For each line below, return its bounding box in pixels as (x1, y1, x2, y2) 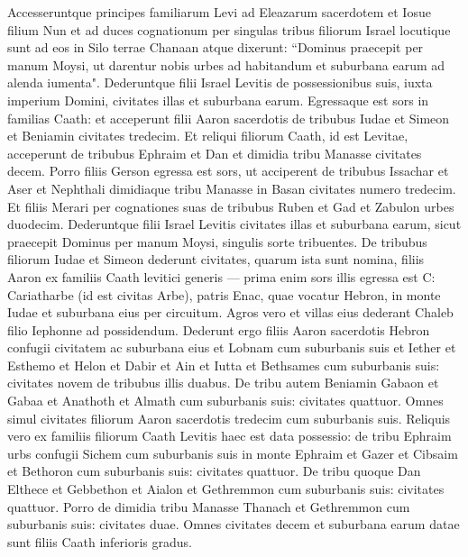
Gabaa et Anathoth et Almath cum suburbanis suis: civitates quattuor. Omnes (7, 391, 444, 410)
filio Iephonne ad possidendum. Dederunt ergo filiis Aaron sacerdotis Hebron (7, 320, 430, 339)
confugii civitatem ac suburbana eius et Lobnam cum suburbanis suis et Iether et (7, 338, 456, 357)
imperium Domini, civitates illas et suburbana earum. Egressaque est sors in (7, 90, 429, 109)
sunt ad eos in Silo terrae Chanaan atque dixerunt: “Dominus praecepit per (7, 38, 424, 57)
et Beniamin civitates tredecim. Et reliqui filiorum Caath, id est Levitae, (7, 126, 408, 145)
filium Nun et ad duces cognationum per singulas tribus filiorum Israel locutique (7, 20, 451, 39)
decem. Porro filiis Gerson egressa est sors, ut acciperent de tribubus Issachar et (7, 161, 449, 180)
